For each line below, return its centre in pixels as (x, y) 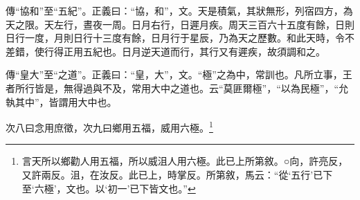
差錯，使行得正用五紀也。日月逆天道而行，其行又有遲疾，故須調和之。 (165, 51)
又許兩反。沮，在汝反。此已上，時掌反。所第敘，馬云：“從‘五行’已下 (177, 174)
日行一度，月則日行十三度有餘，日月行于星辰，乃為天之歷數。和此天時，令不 (180, 38)
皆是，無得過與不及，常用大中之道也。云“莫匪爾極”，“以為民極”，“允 (191, 88)
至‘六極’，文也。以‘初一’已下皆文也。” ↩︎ (109, 188)
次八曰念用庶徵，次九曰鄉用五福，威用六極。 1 (109, 126)
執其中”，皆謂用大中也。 (61, 101)
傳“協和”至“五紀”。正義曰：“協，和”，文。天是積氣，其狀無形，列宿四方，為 (179, 10)
